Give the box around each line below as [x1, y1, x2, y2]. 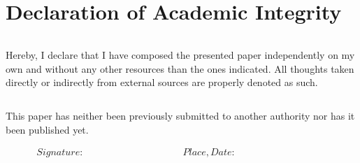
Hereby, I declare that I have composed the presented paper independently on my [6, 48, 355, 62]
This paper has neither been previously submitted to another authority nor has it [6, 108, 355, 122]
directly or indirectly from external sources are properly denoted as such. [6, 75, 318, 90]
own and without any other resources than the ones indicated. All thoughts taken [6, 61, 354, 76]
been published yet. [6, 122, 89, 136]
